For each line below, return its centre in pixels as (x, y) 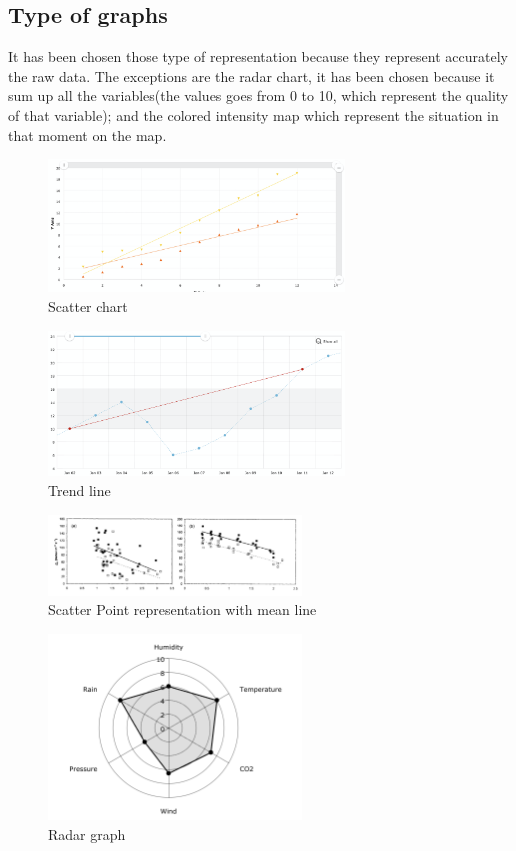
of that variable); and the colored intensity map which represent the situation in (253, 114)
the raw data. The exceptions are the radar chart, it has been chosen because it (251, 75)
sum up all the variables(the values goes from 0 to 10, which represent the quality (258, 95)
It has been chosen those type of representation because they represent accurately (258, 56)
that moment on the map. (87, 134)
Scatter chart (88, 306)
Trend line (79, 490)
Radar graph (87, 833)
